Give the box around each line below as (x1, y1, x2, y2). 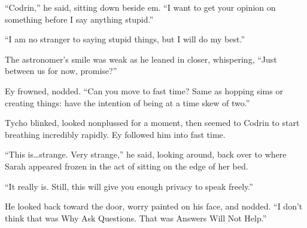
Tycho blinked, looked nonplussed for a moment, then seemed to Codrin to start (5, 116, 300, 129)
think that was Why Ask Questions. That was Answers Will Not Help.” (5, 211, 267, 224)
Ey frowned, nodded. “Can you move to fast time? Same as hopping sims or (5, 84, 283, 97)
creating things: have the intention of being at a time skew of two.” (5, 96, 250, 109)
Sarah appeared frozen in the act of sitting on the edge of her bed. (5, 159, 248, 172)
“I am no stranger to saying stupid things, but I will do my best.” (5, 33, 245, 45)
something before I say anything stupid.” (5, 13, 154, 25)
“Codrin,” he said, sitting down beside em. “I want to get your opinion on (5, 1, 276, 13)
